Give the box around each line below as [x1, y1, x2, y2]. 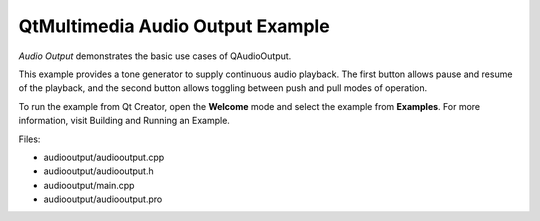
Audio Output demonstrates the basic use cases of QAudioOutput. [18, 50, 292, 62]
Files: [18, 133, 41, 145]
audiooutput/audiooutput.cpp [43, 151, 165, 163]
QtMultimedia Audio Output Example [18, 15, 330, 37]
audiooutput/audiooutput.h [43, 165, 154, 177]
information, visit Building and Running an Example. [18, 115, 230, 127]
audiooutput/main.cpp [43, 179, 135, 191]
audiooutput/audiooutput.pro [43, 193, 163, 205]
